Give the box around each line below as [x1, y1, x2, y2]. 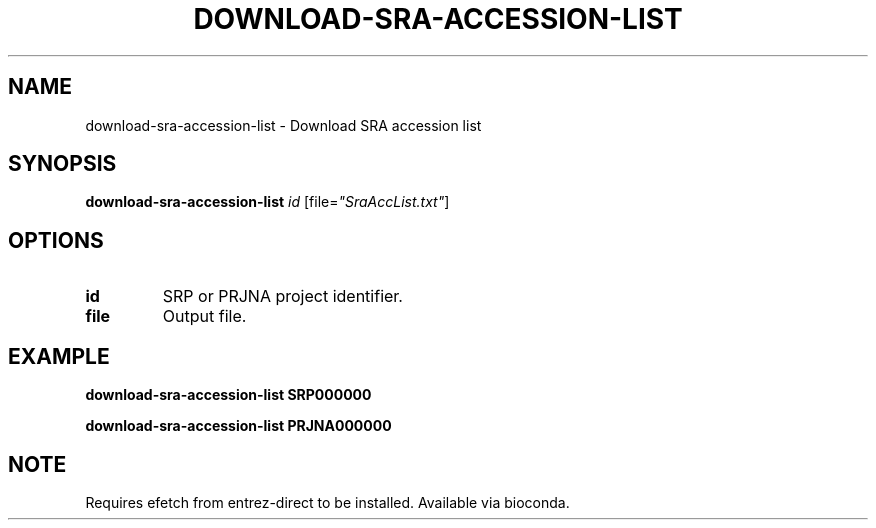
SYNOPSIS [8, 151, 117, 177]
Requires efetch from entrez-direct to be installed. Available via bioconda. [85, 493, 570, 511]
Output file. [162, 306, 247, 327]
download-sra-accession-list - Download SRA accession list [85, 116, 482, 134]
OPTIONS [8, 227, 104, 253]
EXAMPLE [8, 343, 110, 369]
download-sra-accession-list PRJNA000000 [85, 417, 392, 435]
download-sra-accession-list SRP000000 [85, 386, 372, 404]
